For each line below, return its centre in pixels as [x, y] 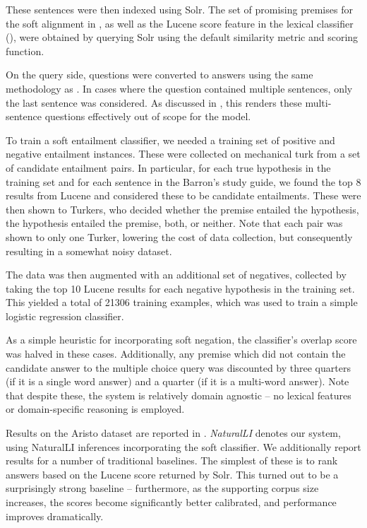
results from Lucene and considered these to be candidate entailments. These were [183, 195]
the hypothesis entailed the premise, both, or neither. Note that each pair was [174, 223]
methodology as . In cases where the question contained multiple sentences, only [179, 88]
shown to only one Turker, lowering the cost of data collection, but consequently [179, 236]
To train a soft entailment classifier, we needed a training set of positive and [170, 140]
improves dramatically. [55, 516]
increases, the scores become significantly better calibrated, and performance [171, 502]
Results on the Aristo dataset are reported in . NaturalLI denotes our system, [173, 433]
